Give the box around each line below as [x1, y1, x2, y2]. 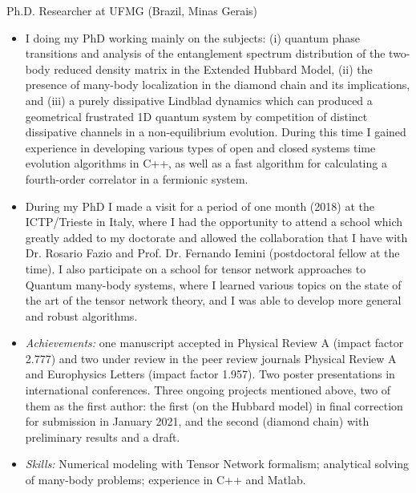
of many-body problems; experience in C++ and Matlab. [25, 471, 306, 488]
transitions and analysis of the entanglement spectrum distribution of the [25, 45, 386, 62]
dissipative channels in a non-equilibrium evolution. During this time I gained [25, 123, 406, 140]
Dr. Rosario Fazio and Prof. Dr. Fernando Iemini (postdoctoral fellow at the [25, 244, 400, 261]
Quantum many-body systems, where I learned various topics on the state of [25, 276, 402, 293]
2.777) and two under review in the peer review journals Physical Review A [25, 350, 397, 366]
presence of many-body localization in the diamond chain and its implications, [25, 76, 410, 93]
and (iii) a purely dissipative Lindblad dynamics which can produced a [25, 91, 373, 108]
